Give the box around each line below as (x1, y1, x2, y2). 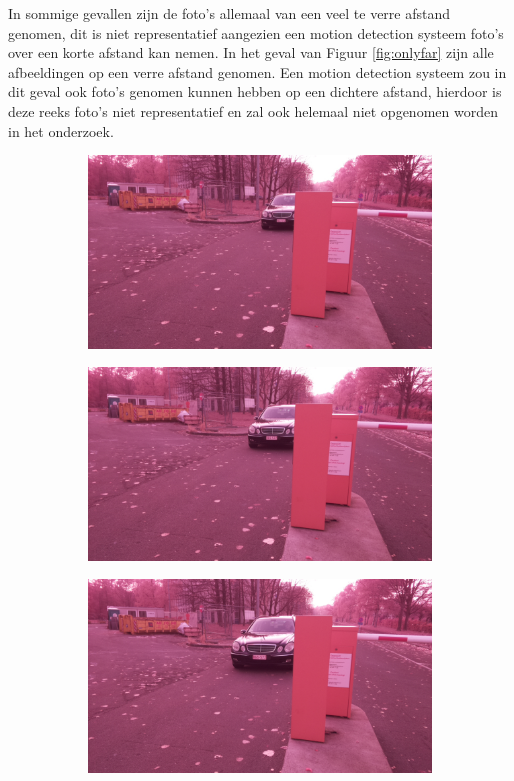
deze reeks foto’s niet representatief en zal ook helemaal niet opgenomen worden (8, 100, 498, 121)
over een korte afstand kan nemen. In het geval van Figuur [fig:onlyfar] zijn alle (8, 42, 494, 63)
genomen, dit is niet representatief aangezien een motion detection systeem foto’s (8, 22, 504, 43)
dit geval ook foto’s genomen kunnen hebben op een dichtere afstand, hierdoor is (8, 81, 502, 102)
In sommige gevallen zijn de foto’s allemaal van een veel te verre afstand (8, 3, 451, 23)
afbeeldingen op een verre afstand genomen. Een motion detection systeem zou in (8, 61, 507, 82)
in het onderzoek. (8, 120, 114, 141)
